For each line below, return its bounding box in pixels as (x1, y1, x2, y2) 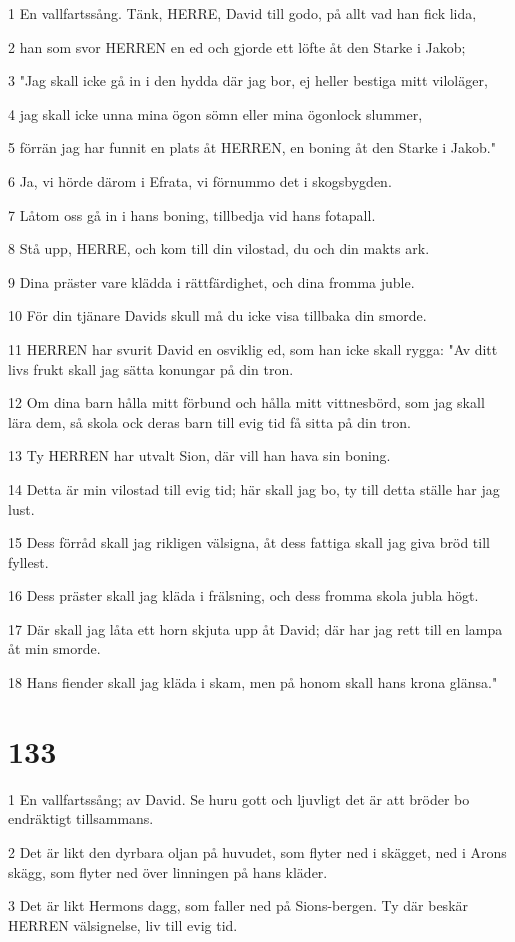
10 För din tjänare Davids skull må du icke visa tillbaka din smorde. (8, 305, 427, 326)
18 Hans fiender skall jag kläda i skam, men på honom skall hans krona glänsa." (8, 672, 498, 693)
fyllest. (8, 551, 49, 572)
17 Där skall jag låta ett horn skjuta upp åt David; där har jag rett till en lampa (8, 618, 503, 639)
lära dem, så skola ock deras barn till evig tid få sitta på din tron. (8, 411, 411, 432)
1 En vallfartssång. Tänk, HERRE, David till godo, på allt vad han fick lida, (8, 3, 477, 23)
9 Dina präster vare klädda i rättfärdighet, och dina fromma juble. (8, 271, 415, 292)
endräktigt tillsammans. (8, 808, 154, 829)
